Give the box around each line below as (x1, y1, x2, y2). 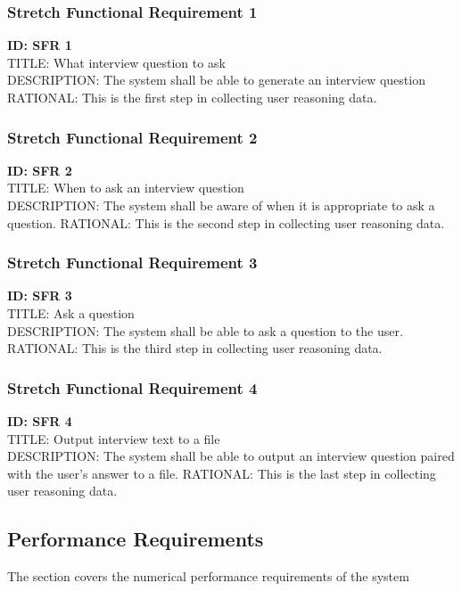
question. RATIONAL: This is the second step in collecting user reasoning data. (7, 213, 445, 232)
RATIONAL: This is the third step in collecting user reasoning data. (7, 339, 383, 357)
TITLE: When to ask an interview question (7, 178, 244, 197)
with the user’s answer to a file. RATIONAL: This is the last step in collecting (7, 464, 436, 482)
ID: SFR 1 (7, 36, 72, 54)
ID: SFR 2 (7, 160, 72, 179)
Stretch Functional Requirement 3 (7, 251, 258, 274)
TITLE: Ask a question (7, 304, 135, 322)
